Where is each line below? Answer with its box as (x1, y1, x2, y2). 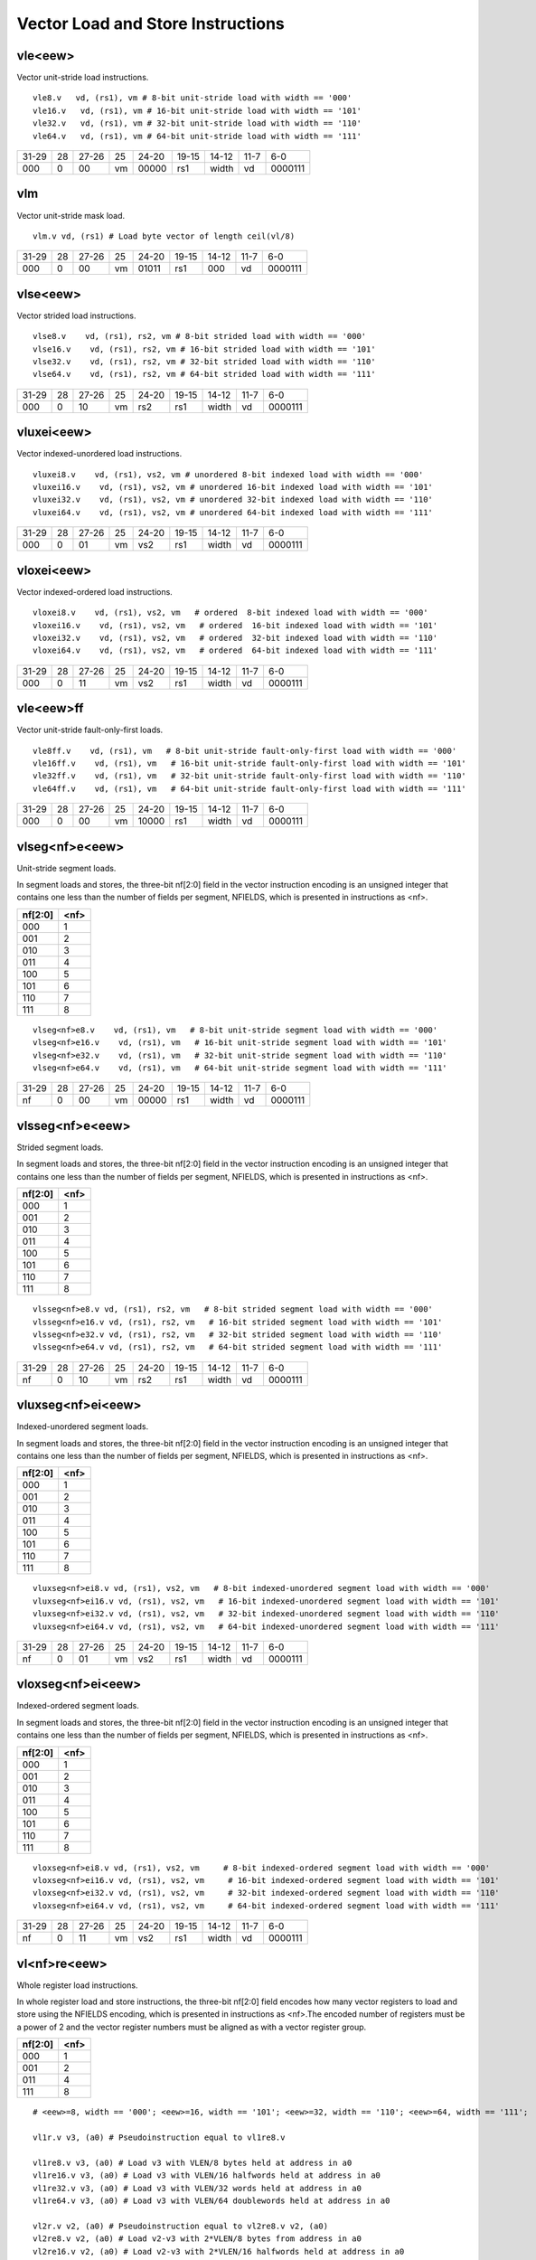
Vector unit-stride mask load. (16, 210, 126, 221)
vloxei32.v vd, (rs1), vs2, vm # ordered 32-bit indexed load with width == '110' (33, 633, 438, 643)
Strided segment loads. (16, 1142, 104, 1153)
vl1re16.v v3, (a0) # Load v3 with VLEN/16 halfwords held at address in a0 (33, 2171, 381, 2180)
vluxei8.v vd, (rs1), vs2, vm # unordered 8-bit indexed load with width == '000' (33, 469, 424, 479)
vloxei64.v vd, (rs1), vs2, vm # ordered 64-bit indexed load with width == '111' (33, 645, 438, 655)
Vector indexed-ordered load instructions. (16, 586, 174, 597)
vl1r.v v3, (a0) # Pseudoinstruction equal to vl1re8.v (33, 2133, 286, 2142)
